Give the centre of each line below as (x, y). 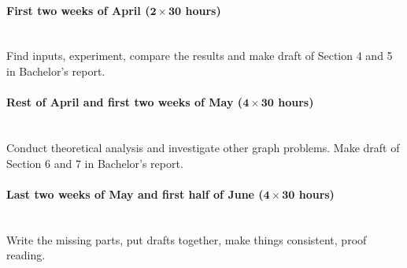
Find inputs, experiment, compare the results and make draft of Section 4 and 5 (200, 56)
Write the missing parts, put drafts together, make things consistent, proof (187, 239)
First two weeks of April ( (78, 10)
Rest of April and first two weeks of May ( (125, 102)
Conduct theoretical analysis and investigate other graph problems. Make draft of (203, 147)
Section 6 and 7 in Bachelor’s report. (95, 163)
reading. (26, 255)
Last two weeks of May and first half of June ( (135, 194)
